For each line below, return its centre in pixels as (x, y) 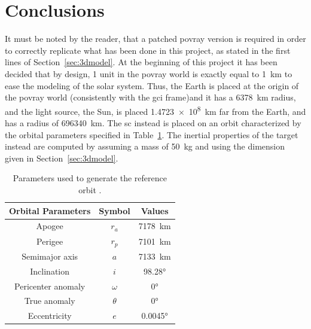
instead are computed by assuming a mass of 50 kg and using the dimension (145, 146)
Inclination (50, 271)
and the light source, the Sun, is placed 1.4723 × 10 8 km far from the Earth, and (155, 110)
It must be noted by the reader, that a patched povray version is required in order (155, 39)
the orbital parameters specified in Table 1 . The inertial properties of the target (152, 134)
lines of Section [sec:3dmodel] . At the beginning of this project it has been (141, 62)
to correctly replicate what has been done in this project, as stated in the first (148, 50)
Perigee (50, 241)
